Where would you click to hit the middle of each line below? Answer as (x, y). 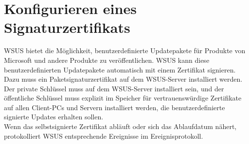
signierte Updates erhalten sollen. (54, 117)
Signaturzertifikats (67, 27)
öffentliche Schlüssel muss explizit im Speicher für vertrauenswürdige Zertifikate (123, 98)
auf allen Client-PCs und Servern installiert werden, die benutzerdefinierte (115, 107)
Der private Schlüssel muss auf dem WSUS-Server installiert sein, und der (114, 88)
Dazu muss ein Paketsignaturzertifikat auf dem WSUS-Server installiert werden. (123, 79)
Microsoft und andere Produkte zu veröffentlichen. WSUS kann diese (107, 60)
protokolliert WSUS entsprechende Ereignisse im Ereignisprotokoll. (104, 136)
